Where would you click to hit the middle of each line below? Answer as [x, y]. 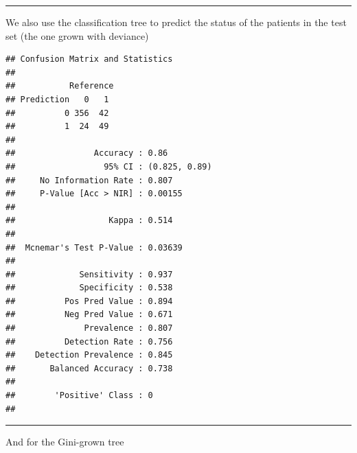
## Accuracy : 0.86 [87, 153]
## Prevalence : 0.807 [89, 328]
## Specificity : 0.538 [89, 288]
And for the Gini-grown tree [65, 442]
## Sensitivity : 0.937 [89, 274]
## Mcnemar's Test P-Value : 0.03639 [94, 247]
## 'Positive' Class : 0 [79, 396]
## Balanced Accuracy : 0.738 [89, 368]
